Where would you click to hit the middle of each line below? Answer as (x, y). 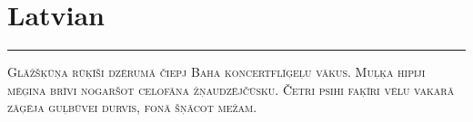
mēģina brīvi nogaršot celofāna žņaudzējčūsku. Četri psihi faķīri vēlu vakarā (231, 89)
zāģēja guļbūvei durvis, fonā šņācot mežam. (132, 107)
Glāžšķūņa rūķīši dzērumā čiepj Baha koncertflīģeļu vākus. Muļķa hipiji (216, 72)
